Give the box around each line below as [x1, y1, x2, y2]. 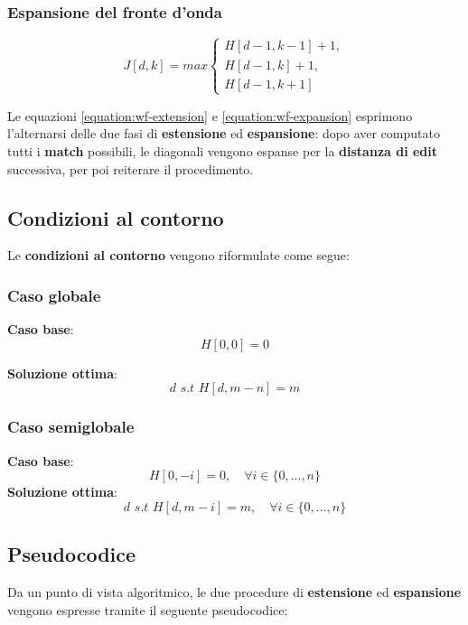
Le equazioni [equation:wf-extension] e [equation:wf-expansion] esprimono [7, 106, 413, 125]
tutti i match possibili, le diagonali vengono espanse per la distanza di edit [7, 141, 438, 160]
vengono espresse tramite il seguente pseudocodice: [7, 600, 288, 619]
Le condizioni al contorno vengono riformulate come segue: [7, 246, 350, 265]
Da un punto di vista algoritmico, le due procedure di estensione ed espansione [7, 582, 462, 601]
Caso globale [7, 284, 101, 306]
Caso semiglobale [7, 415, 135, 438]
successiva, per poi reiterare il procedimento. [7, 159, 254, 178]
